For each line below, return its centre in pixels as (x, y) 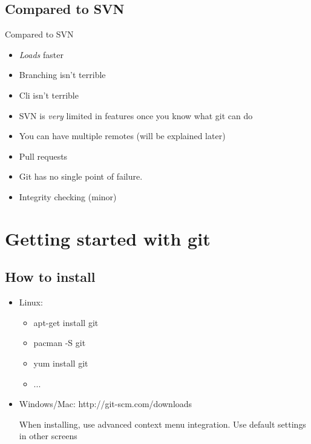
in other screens (48, 436)
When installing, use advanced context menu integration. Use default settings (162, 424)
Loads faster (41, 54)
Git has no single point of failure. (81, 176)
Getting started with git (108, 238)
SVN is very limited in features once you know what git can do (136, 115)
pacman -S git (60, 343)
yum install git (61, 363)
